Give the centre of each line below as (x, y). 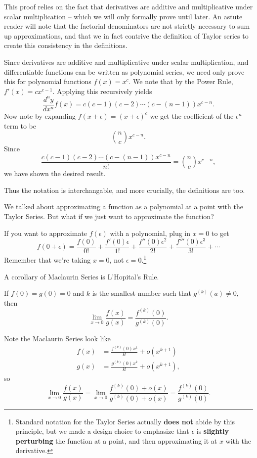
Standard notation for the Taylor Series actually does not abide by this (125, 421)
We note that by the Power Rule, (183, 81)
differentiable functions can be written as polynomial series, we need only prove (124, 71)
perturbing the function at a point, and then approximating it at (116, 440)
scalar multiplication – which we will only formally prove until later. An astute (123, 16)
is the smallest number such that (142, 293)
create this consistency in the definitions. (66, 45)
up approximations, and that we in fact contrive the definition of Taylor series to (126, 35)
